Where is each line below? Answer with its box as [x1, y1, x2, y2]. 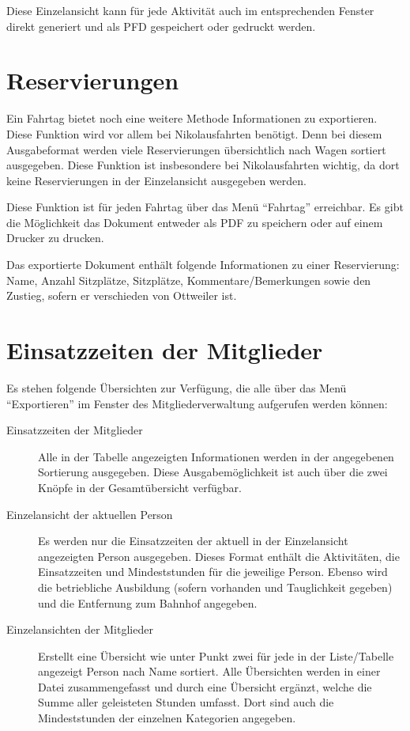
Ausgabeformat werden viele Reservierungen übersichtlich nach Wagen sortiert [6, 141, 386, 157]
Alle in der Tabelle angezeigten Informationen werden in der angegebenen [38, 448, 394, 464]
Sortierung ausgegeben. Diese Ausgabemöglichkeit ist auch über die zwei [38, 464, 388, 480]
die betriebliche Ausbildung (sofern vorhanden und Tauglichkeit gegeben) [38, 578, 393, 595]
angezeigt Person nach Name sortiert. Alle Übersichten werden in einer [38, 663, 381, 680]
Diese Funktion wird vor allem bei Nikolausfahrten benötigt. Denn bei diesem [6, 125, 382, 142]
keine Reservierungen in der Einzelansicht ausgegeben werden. [6, 172, 307, 188]
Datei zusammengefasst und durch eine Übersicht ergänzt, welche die [38, 678, 372, 695]
